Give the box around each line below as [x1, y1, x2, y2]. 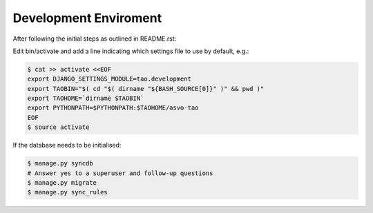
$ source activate [27, 123, 90, 131]
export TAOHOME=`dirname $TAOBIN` [27, 94, 144, 103]
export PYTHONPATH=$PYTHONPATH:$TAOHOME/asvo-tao [27, 104, 199, 112]
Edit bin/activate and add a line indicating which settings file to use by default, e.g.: [12, 47, 249, 55]
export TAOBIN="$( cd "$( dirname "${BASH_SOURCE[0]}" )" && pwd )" [27, 85, 265, 92]
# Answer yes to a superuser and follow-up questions [27, 169, 213, 177]
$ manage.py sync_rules [27, 188, 108, 196]
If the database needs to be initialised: [12, 141, 122, 150]
